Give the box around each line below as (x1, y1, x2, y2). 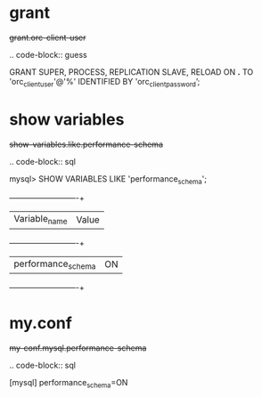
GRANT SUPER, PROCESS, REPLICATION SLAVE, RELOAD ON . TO (9, 66, 254, 77)
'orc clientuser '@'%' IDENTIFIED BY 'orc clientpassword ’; (9, 76, 201, 89)
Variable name (13, 213, 69, 227)
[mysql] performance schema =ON (9, 377, 128, 390)
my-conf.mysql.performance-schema (9, 342, 147, 353)
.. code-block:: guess (9, 49, 87, 60)
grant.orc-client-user (9, 32, 86, 43)
